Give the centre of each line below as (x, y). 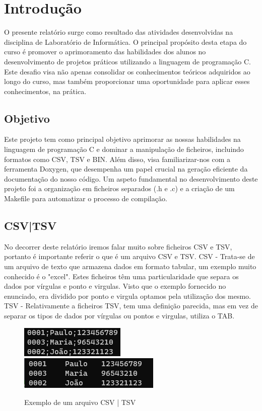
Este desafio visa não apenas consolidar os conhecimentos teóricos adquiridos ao (127, 71)
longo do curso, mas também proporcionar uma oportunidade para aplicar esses (127, 81)
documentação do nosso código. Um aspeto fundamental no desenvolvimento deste (131, 178)
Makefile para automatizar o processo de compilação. (86, 198)
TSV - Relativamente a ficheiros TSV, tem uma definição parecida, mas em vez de (131, 306)
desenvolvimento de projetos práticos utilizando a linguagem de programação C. (127, 61)
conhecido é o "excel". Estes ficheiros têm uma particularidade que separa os (121, 276)
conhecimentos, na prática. (45, 91)
